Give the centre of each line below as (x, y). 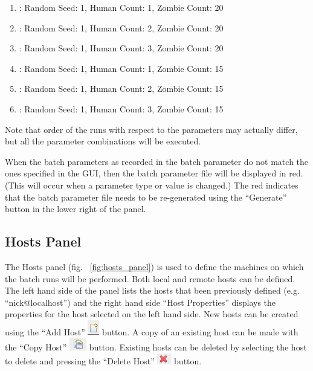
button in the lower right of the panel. (76, 209)
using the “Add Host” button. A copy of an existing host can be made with (152, 331)
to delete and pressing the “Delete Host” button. (103, 361)
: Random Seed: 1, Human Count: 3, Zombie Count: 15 (121, 108)
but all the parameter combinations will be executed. (103, 141)
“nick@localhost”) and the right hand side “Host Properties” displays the (140, 302)
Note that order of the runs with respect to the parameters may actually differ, (151, 129)
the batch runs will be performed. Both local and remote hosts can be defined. (150, 278)
